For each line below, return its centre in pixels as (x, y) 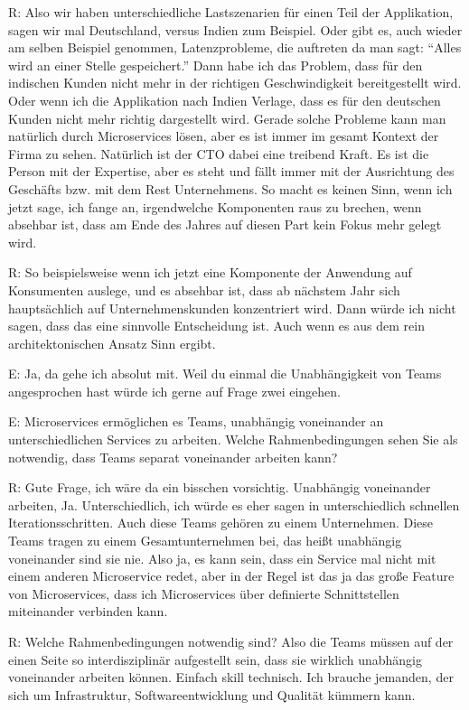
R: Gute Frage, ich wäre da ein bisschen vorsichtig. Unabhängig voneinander (220, 487)
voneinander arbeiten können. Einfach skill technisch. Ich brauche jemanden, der (231, 677)
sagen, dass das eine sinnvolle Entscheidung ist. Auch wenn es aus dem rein (216, 326)
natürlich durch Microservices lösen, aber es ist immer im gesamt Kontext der (224, 136)
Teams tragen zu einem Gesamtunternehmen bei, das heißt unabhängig (205, 541)
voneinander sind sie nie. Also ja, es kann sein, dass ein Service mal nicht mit (222, 558)
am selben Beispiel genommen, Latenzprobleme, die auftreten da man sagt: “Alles (235, 47)
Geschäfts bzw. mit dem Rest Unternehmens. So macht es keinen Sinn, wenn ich (230, 188)
